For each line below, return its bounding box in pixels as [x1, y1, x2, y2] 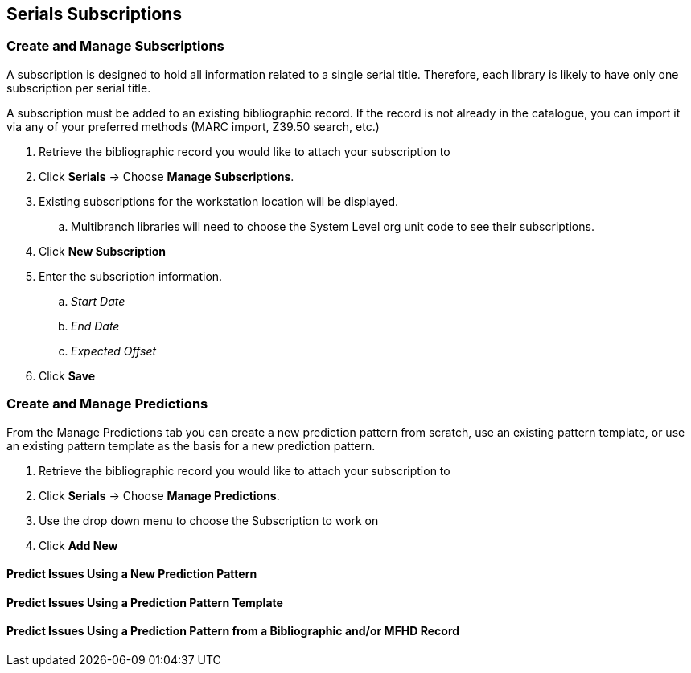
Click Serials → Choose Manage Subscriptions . [39, 169, 294, 183]
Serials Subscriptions [6, 4, 183, 24]
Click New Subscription [39, 244, 167, 258]
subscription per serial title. [6, 80, 151, 95]
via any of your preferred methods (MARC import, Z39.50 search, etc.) [6, 119, 380, 133]
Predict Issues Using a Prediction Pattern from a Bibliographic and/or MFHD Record [6, 624, 460, 638]
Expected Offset [71, 343, 157, 358]
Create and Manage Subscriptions [6, 38, 224, 55]
